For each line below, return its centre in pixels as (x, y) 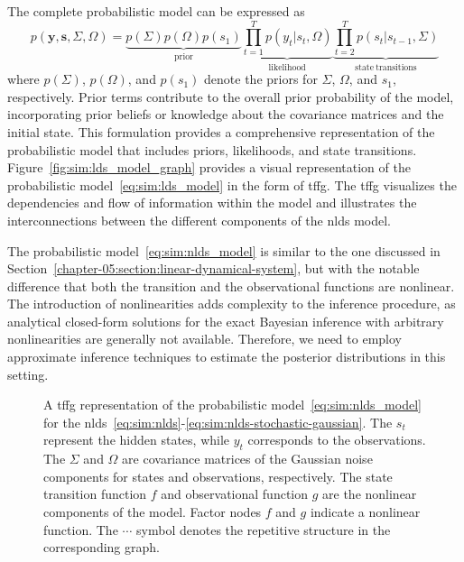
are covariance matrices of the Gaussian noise (247, 459)
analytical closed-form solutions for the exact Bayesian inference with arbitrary (226, 321)
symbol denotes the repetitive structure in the (264, 529)
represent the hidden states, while (137, 440)
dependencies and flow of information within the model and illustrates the (212, 203)
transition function (95, 494)
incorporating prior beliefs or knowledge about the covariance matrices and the (226, 114)
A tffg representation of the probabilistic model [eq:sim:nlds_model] (232, 405)
